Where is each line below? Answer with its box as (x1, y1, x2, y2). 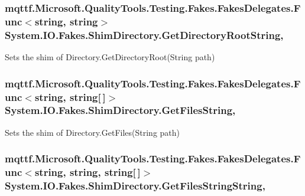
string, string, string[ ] (34, 165, 141, 179)
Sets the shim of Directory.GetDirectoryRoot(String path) (5, 51, 215, 63)
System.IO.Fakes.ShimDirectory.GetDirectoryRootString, (5, 27, 284, 42)
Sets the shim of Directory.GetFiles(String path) (5, 126, 180, 138)
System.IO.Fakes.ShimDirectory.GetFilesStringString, (5, 178, 265, 193)
